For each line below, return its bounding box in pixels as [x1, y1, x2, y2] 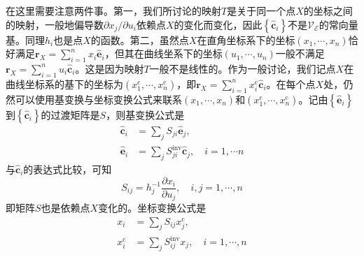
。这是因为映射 [75, 61, 144, 75]
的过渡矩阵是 [41, 107, 100, 122]
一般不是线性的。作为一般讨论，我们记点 [149, 61, 336, 75]
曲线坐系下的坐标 [143, 46, 223, 61]
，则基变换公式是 [106, 107, 185, 122]
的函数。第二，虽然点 [90, 32, 189, 47]
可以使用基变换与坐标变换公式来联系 [15, 91, 182, 106]
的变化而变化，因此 [174, 17, 262, 31]
